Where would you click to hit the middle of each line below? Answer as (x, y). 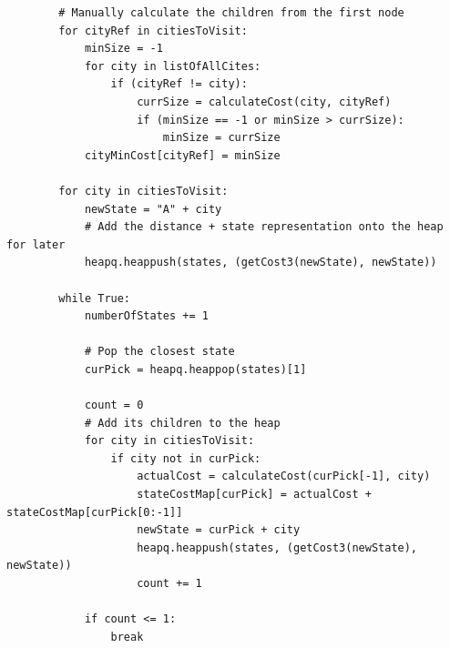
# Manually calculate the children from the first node (231, 13)
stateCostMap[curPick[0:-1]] (95, 512)
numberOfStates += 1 (146, 316)
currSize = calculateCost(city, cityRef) (264, 101)
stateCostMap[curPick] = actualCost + (254, 495)
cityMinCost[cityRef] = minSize (182, 155)
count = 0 (114, 405)
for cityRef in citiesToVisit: (153, 30)
